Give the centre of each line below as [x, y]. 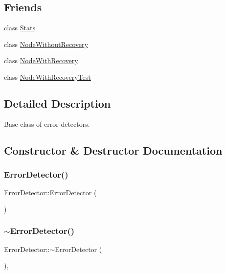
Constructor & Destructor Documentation [113, 150]
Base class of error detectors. [47, 124]
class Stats [20, 28]
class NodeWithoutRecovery [46, 44]
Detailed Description [57, 103]
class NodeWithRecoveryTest [47, 77]
